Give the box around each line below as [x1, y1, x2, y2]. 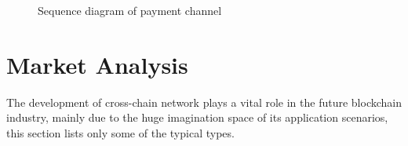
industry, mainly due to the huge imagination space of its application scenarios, [6, 109, 388, 126]
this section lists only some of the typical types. [6, 124, 235, 141]
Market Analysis [6, 48, 188, 80]
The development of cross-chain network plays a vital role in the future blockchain [6, 93, 402, 110]
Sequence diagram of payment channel [38, 2, 222, 18]
